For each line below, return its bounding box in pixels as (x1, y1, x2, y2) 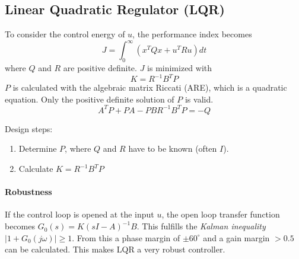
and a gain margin (203, 231, 270, 244)
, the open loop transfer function (161, 208, 280, 220)
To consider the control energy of (5, 28, 125, 40)
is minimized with (147, 62, 212, 74)
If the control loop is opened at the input (5, 208, 154, 220)
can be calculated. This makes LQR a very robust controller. (5, 243, 225, 255)
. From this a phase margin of (72, 231, 180, 244)
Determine (18, 142, 57, 155)
